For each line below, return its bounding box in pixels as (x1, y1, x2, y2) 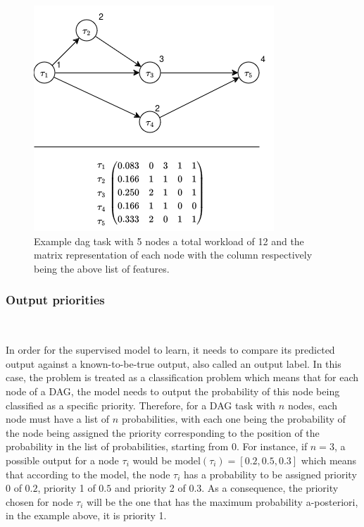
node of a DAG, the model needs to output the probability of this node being (6, 383, 340, 398)
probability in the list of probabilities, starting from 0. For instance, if (6, 439, 308, 454)
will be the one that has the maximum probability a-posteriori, (87, 494, 358, 509)
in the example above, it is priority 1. (6, 508, 167, 523)
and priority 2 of (114, 480, 186, 495)
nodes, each (287, 397, 337, 412)
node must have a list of (6, 411, 110, 426)
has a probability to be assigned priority (184, 466, 357, 481)
